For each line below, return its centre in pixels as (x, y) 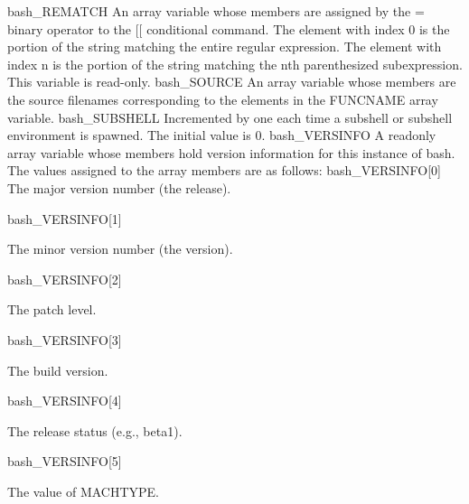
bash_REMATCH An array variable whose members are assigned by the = (216, 11)
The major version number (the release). (119, 187)
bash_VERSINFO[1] (65, 218)
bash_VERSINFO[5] (65, 461)
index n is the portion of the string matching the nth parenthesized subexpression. (235, 64)
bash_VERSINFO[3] (65, 339)
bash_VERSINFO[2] (65, 279)
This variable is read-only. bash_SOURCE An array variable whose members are (232, 82)
